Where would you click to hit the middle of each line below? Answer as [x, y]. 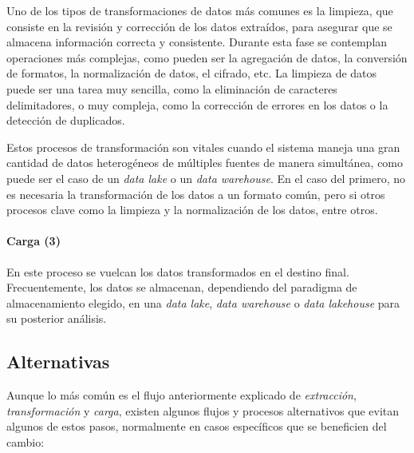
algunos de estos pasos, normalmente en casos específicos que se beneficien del [197, 426]
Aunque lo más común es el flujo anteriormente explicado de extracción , [181, 395]
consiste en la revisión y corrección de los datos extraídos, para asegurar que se [199, 26]
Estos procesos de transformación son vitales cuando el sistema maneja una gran [203, 147]
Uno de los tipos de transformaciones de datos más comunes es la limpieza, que [200, 10]
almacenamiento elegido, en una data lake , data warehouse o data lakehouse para [203, 302]
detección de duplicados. [66, 120]
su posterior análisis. [57, 318]
